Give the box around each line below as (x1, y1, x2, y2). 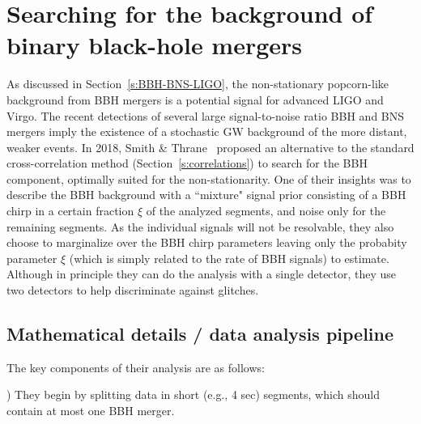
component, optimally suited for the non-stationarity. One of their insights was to (6, 170, 411, 187)
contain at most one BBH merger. (6, 402, 175, 419)
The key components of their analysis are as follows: (6, 358, 265, 375)
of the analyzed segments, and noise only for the (146, 202, 386, 219)
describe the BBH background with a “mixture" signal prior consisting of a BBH (6, 186, 406, 203)
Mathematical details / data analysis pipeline (6, 321, 394, 346)
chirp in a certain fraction (6, 202, 134, 219)
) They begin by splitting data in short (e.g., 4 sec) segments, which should (6, 386, 380, 403)
